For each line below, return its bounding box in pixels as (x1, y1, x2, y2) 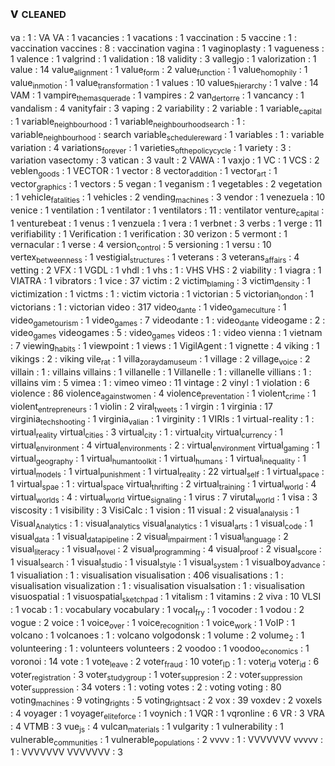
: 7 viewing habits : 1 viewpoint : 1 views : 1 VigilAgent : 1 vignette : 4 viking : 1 (10, 340, 320, 354)
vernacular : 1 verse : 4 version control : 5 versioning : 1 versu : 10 (10, 238, 272, 253)
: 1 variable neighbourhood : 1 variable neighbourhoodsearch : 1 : (10, 116, 246, 130)
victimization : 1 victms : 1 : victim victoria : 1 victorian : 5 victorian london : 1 (10, 287, 314, 302)
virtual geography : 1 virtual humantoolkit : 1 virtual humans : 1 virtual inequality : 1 (10, 452, 307, 466)
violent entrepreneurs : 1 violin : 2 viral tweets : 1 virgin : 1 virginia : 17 (10, 400, 273, 415)
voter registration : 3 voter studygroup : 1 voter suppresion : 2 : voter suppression (10, 668, 303, 683)
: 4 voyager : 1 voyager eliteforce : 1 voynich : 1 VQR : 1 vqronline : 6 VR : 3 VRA (10, 707, 326, 721)
